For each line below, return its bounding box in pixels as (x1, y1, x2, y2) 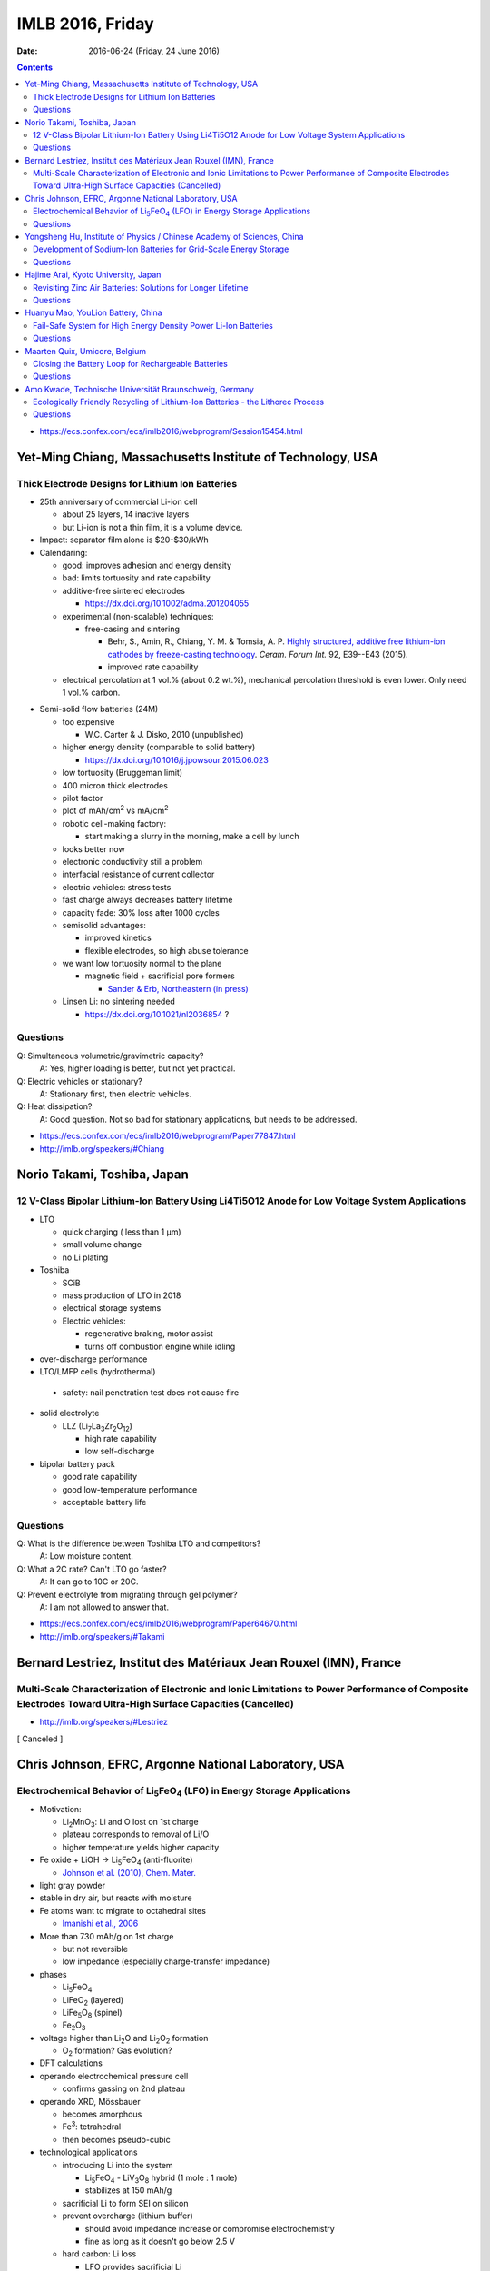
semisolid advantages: (62, 919, 147, 930)
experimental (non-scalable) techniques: (62, 610, 214, 621)
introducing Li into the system (62, 2159, 173, 2170)
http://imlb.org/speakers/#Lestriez (39, 1717, 168, 1728)
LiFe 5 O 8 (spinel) (62, 2007, 122, 2020)
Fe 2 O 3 (62, 2019, 86, 2033)
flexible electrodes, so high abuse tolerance (84, 945, 249, 956)
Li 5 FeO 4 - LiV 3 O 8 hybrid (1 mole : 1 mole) (84, 2172, 238, 2185)
